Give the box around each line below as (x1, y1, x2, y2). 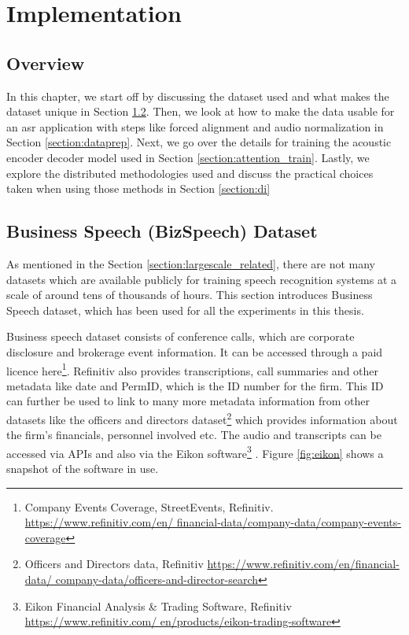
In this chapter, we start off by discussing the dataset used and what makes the (6, 87, 389, 104)
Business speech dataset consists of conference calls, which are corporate (6, 328, 355, 345)
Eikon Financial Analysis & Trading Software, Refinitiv (24, 597, 293, 614)
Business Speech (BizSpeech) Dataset (6, 219, 318, 243)
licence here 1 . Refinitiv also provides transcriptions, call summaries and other (6, 360, 379, 378)
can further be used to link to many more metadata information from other (6, 393, 370, 409)
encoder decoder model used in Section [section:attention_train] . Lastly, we (6, 149, 370, 165)
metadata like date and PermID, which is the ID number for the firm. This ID (6, 377, 384, 393)
